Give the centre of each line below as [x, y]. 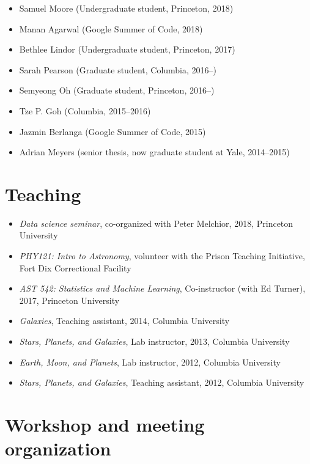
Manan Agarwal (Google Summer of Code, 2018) [111, 28]
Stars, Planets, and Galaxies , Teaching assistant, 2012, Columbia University [162, 382]
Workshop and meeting [105, 424]
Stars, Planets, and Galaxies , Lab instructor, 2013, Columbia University [154, 341]
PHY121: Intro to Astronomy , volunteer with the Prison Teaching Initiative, [162, 256]
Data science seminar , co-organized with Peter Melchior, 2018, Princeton [156, 223]
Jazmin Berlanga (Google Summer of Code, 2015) [113, 131]
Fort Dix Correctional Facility [75, 267]
